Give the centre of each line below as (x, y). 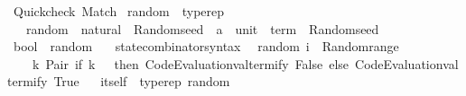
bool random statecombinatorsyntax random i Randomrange (206, 46)
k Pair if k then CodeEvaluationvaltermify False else (191, 63)
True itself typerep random (142, 81)
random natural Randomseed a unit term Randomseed (202, 28)
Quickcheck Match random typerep (119, 11)
